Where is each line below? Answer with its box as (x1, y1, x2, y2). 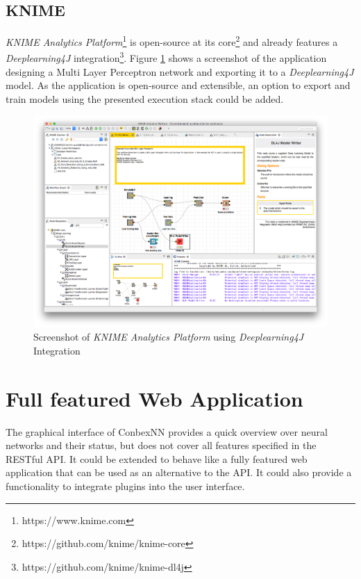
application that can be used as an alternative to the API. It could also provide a (6, 465, 352, 480)
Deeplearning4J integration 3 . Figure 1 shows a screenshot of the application (6, 49, 327, 65)
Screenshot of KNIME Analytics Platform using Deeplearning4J (33, 329, 304, 344)
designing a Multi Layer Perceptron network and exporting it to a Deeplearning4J (6, 64, 354, 79)
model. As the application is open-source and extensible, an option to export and (6, 78, 351, 92)
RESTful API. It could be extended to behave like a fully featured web (6, 451, 308, 466)
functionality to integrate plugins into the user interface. (6, 478, 245, 493)
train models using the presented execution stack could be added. (6, 91, 284, 106)
